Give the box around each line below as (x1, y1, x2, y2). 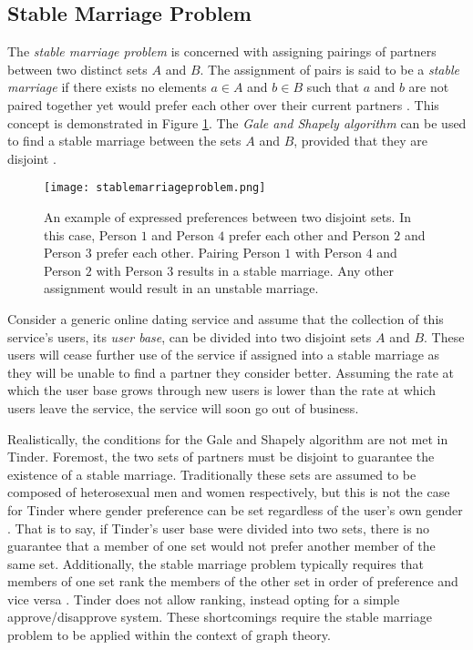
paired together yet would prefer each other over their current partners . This (7, 95, 439, 114)
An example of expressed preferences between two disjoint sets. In (44, 208, 412, 227)
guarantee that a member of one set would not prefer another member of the (7, 536, 436, 555)
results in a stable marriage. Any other (177, 260, 395, 279)
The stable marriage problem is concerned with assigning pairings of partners (7, 42, 437, 61)
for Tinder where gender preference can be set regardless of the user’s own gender (7, 500, 463, 519)
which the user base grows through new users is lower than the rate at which (7, 381, 437, 400)
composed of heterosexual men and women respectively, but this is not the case (7, 482, 450, 502)
